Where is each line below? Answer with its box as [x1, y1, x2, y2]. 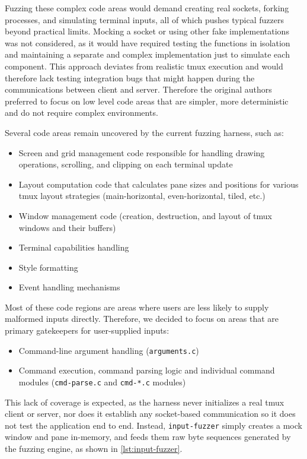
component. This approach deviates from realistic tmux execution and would [5, 59, 283, 72]
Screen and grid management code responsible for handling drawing [18, 146, 265, 159]
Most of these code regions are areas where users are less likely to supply [5, 300, 269, 313]
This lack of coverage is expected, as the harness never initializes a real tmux [5, 395, 284, 408]
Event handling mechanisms [18, 281, 120, 293]
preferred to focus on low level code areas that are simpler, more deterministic [5, 94, 289, 107]
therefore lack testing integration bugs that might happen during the [5, 71, 255, 84]
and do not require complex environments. [5, 106, 158, 119]
